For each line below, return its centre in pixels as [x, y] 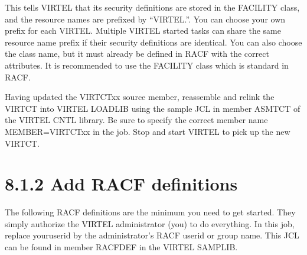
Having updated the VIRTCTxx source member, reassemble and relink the [140, 97]
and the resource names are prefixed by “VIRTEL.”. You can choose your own [145, 19]
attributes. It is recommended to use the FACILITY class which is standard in [147, 65]
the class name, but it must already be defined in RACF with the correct [137, 54]
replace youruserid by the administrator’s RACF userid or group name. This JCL [152, 235]
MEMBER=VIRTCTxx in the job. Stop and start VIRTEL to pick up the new [148, 131]
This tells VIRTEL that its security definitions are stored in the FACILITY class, [152, 7]
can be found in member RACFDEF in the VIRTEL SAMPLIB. [121, 247]
